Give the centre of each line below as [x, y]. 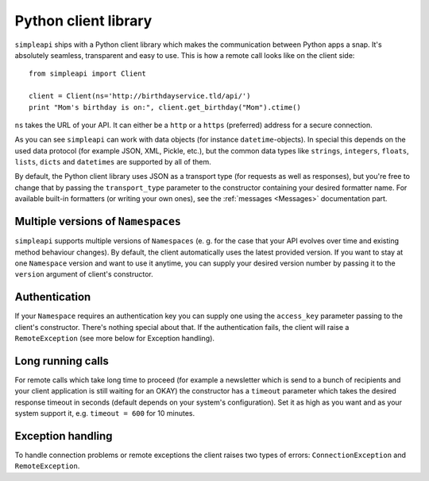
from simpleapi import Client [88, 74]
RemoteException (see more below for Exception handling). [114, 338]
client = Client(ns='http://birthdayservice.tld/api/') [140, 96]
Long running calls [62, 361]
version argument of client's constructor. [84, 274]
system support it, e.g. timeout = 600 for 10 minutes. [104, 413]
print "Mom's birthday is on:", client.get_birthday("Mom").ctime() [165, 107]
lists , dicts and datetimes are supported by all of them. [113, 162]
